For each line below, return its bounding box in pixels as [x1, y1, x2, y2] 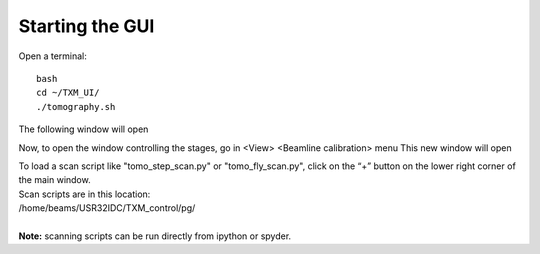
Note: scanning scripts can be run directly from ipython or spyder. [18, 230, 292, 242]
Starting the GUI [18, 15, 155, 37]
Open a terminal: [18, 50, 87, 62]
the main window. [18, 174, 91, 186]
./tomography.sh [36, 101, 116, 112]
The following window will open [18, 123, 149, 135]
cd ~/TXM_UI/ [36, 87, 100, 99]
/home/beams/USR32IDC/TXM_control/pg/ [18, 202, 196, 214]
